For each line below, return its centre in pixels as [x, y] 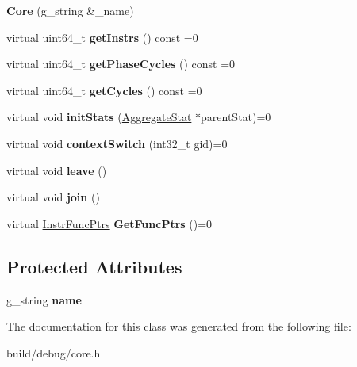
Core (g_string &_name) [70, 10]
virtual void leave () [57, 170]
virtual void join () [53, 197]
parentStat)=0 [236, 117]
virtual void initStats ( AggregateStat [99, 117]
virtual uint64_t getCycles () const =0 [104, 90]
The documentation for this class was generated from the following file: [179, 326]
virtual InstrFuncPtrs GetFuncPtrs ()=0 [109, 223]
